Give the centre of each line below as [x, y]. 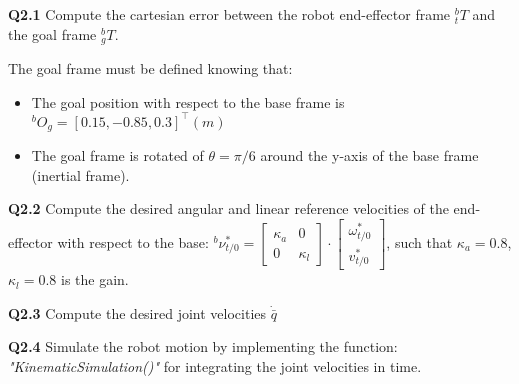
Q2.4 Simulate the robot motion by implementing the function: [203, 346]
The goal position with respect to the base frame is [188, 101]
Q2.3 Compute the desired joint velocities [137, 312]
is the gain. [95, 279]
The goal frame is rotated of [117, 155]
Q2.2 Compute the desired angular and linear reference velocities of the [228, 208]
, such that [419, 242]
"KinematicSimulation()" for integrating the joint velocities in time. [215, 365]
